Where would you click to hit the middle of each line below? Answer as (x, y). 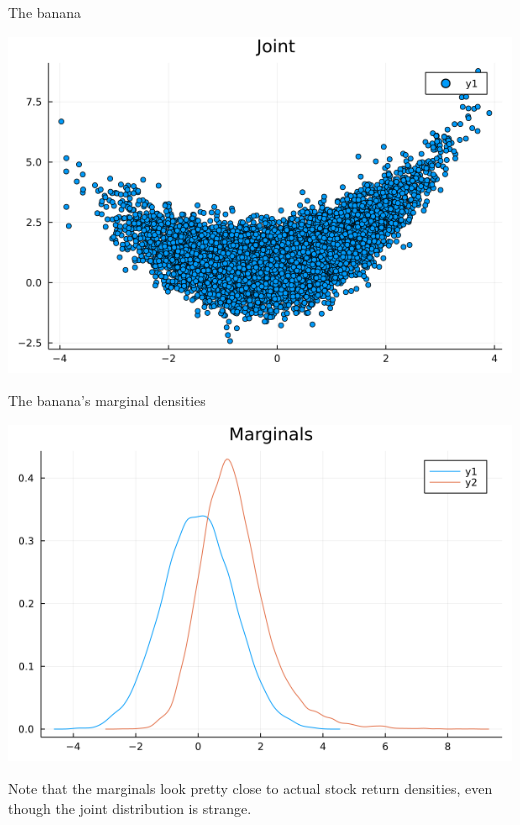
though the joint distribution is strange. (130, 807)
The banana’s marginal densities (107, 400)
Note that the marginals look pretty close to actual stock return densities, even (250, 788)
